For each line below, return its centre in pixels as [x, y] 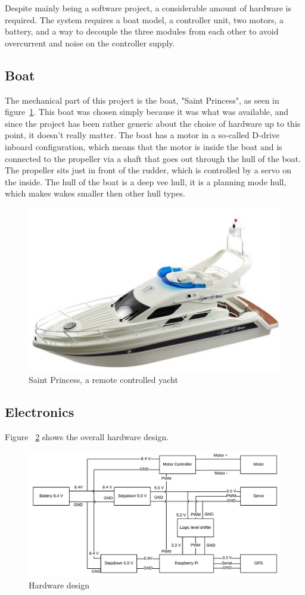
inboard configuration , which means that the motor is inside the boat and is [144, 146]
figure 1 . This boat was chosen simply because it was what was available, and [147, 112]
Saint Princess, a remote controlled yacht [103, 379]
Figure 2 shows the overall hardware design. [87, 436]
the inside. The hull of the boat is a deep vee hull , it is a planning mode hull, [146, 181]
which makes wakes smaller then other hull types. [95, 193]
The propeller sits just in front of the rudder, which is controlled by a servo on [148, 170]
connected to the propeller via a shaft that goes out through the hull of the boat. [153, 158]
